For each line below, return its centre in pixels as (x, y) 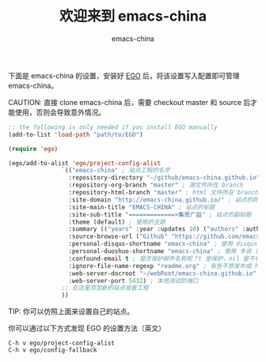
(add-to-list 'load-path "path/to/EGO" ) (76, 134)
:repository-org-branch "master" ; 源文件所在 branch (156, 185)
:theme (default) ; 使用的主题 (117, 222)
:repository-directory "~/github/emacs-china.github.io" (164, 178)
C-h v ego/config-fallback (53, 350)
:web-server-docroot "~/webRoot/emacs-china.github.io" (163, 273)
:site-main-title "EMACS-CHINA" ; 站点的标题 (142, 207)
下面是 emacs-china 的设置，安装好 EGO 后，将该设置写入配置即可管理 (124, 75)
